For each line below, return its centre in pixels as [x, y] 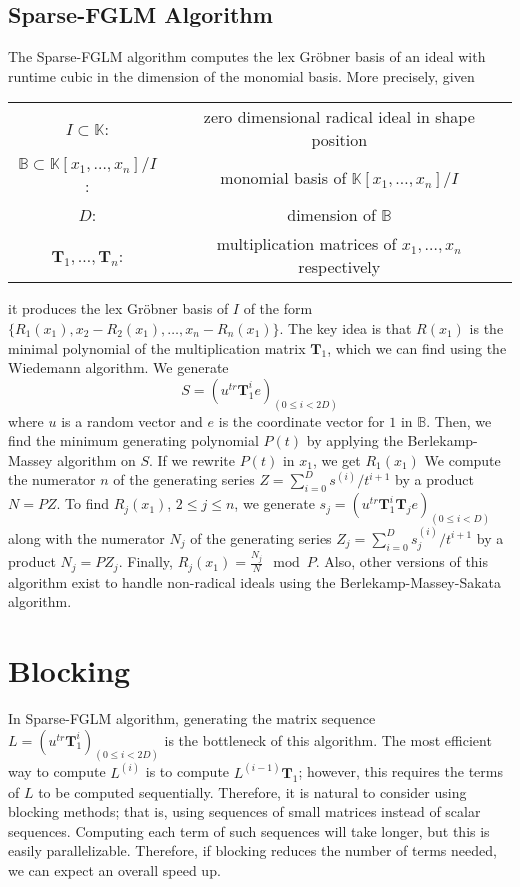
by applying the [354, 440]
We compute [462, 459]
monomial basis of [283, 177]
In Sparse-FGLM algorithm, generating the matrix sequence [192, 718]
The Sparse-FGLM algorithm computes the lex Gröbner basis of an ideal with [247, 56]
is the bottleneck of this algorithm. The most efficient [328, 739]
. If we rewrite [192, 459]
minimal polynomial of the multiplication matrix [157, 347]
